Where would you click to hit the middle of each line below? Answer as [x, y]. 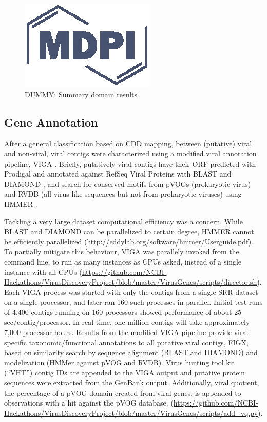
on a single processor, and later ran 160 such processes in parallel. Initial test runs [133, 302]
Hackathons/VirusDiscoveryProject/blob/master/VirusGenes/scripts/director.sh [131, 282]
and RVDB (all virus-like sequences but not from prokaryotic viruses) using [123, 194]
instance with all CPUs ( [43, 271]
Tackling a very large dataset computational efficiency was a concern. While [123, 221]
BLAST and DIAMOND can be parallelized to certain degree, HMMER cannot [129, 231]
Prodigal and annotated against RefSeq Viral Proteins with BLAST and [118, 174]
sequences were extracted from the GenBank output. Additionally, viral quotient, [132, 383]
